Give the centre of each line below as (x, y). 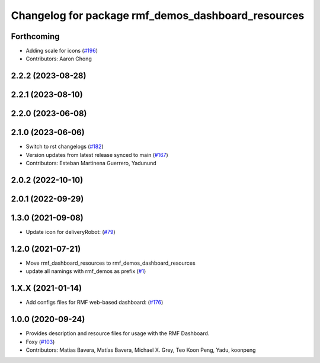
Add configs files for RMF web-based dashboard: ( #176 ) (95, 303)
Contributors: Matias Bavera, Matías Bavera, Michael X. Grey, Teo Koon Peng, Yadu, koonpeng (141, 350)
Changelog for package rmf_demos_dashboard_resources (158, 15)
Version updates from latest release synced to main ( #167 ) (97, 155)
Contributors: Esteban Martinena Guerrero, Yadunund (91, 163)
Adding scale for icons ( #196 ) (62, 51)
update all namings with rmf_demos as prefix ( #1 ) (86, 271)
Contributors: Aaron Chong (59, 59)
